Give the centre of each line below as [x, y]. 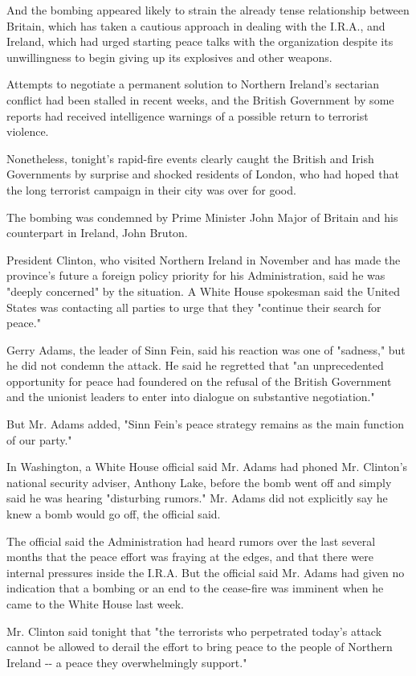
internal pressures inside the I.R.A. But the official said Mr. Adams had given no [206, 572]
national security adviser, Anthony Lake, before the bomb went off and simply [199, 482]
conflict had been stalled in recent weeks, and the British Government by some [200, 99]
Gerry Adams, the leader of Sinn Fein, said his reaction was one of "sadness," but [206, 349]
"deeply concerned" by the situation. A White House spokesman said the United [203, 291]
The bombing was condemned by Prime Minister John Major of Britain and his [202, 217]
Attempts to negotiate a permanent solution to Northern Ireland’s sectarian [193, 84]
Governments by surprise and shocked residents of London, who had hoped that [203, 174]
